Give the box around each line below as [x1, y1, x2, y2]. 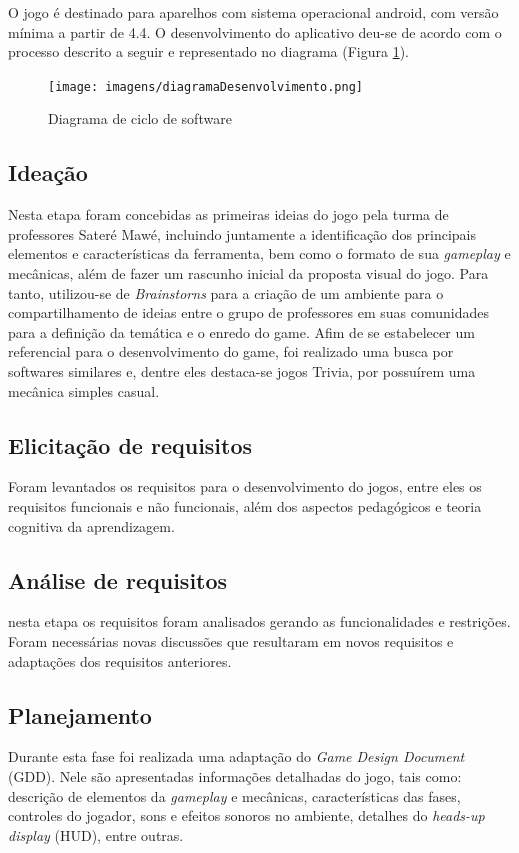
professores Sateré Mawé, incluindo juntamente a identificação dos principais [8, 223, 476, 244]
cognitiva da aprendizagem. [8, 515, 175, 536]
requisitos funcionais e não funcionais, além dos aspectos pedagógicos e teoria [8, 495, 482, 516]
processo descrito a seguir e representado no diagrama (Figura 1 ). [8, 41, 410, 62]
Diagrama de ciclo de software [48, 108, 232, 129]
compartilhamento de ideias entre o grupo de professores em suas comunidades [8, 302, 489, 323]
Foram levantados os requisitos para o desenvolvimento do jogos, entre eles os [8, 476, 482, 497]
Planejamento [8, 699, 152, 730]
